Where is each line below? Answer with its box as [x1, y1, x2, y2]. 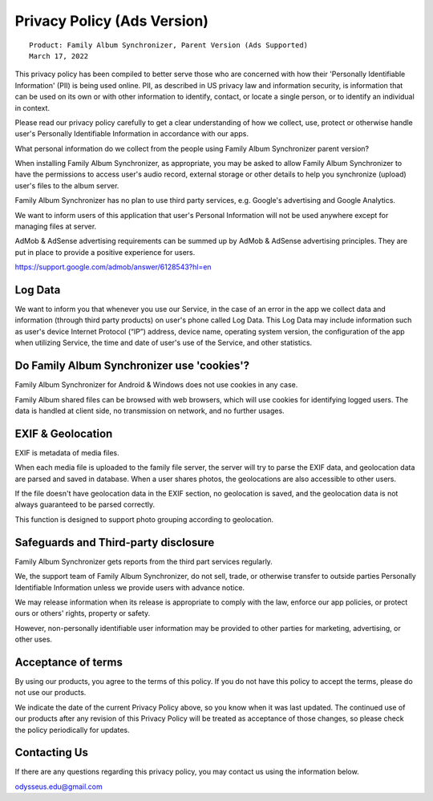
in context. [14, 103, 51, 112]
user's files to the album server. [14, 180, 119, 190]
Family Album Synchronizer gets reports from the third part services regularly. [14, 556, 273, 566]
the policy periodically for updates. [14, 725, 130, 734]
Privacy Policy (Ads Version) [14, 12, 208, 30]
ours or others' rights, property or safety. [14, 609, 151, 618]
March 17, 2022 [29, 51, 89, 60]
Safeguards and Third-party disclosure [14, 536, 215, 549]
